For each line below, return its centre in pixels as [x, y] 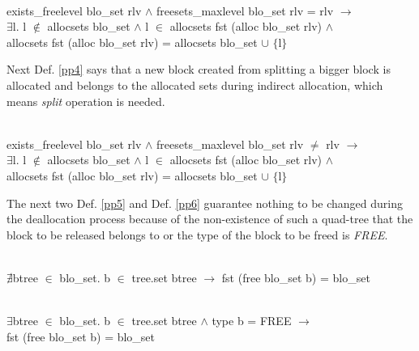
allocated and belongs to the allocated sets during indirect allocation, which [195, 85]
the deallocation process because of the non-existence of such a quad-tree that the [210, 219]
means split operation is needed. [86, 101]
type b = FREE [252, 321]
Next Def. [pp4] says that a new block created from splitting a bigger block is [199, 69]
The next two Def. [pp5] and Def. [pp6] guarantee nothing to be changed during [205, 203]
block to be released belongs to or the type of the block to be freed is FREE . [197, 234]
